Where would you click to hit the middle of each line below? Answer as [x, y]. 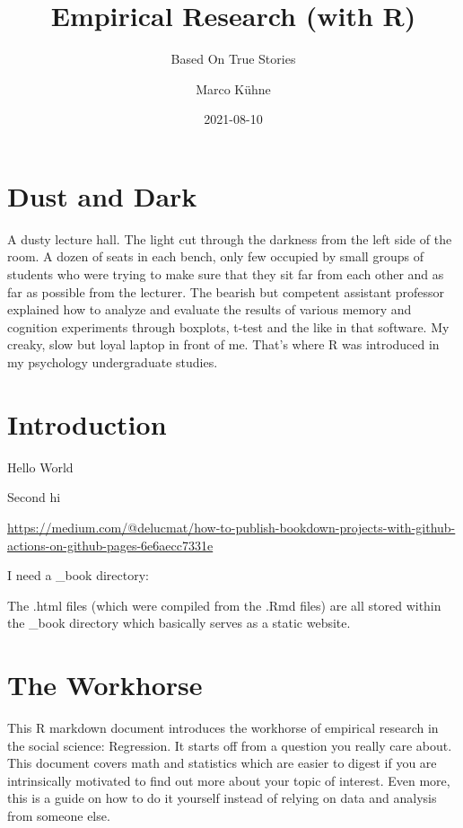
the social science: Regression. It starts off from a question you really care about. [230, 745]
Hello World [40, 467]
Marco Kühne [233, 88]
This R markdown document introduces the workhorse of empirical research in [223, 727]
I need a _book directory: [78, 575]
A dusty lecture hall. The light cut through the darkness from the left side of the [230, 238]
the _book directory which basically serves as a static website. [179, 623]
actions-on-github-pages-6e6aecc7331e [110, 545]
